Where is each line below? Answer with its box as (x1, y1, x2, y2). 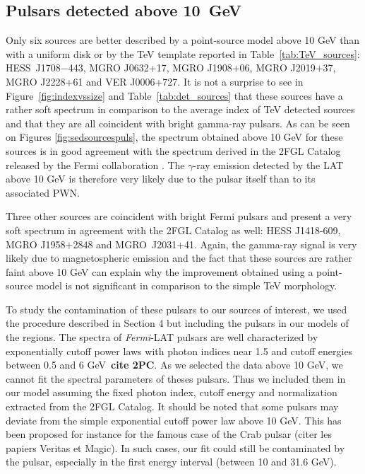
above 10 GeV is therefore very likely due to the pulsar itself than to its (6, 171, 316, 186)
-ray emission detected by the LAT (193, 157, 344, 172)
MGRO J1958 (6, 236, 66, 251)
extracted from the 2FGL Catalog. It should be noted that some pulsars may (6, 399, 339, 414)
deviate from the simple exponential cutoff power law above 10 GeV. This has (6, 412, 342, 427)
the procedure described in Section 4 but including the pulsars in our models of (6, 316, 349, 330)
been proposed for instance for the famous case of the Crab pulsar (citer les (6, 427, 332, 441)
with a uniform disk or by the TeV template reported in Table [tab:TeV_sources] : (6, 46, 360, 61)
